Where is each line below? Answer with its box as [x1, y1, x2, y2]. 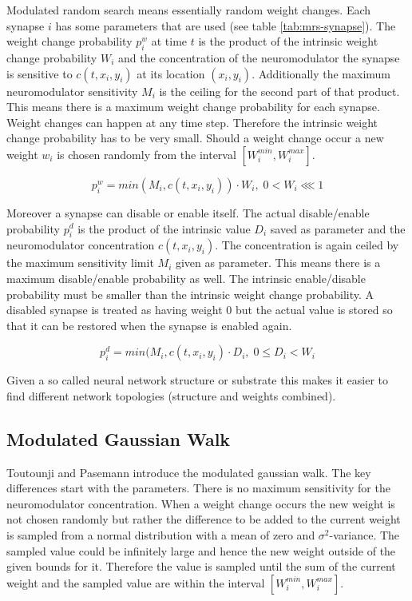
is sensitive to [6, 65, 73, 82]
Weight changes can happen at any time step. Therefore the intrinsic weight [6, 113, 378, 130]
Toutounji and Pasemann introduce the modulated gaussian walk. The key [6, 464, 371, 480]
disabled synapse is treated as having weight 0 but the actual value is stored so [6, 301, 393, 318]
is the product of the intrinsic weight [198, 33, 378, 50]
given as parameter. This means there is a [175, 254, 381, 271]
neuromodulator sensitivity [6, 82, 138, 99]
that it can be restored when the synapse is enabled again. [6, 316, 292, 333]
